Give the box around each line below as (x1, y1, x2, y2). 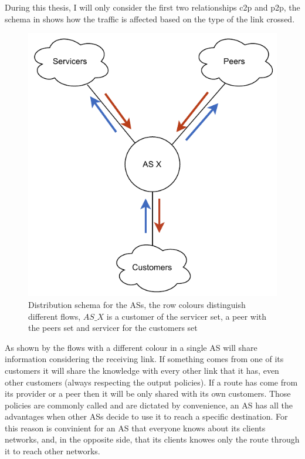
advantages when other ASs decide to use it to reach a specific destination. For (5, 410, 288, 423)
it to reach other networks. (5, 445, 100, 457)
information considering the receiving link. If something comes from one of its (5, 353, 284, 365)
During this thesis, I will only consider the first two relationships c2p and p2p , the (5, 1, 300, 13)
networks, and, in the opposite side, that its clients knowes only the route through (5, 433, 300, 445)
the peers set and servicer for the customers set (28, 321, 198, 334)
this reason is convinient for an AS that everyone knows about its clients (5, 421, 266, 434)
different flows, (28, 310, 81, 322)
